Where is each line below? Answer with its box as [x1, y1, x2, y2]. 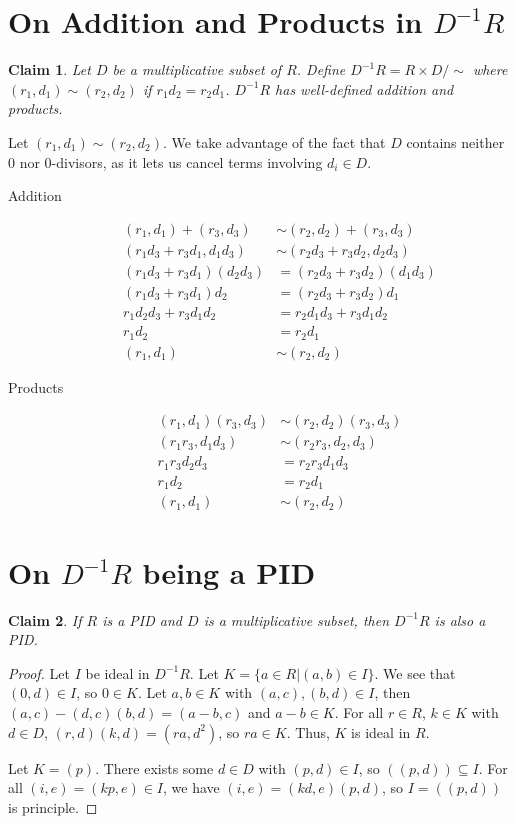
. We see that [374, 662, 456, 683]
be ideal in [85, 662, 150, 683]
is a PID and [102, 609, 183, 630]
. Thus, [286, 721, 330, 742]
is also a [434, 609, 486, 630]
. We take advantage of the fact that [163, 131, 386, 152]
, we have [163, 777, 220, 798]
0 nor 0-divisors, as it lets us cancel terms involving [8, 151, 323, 172]
